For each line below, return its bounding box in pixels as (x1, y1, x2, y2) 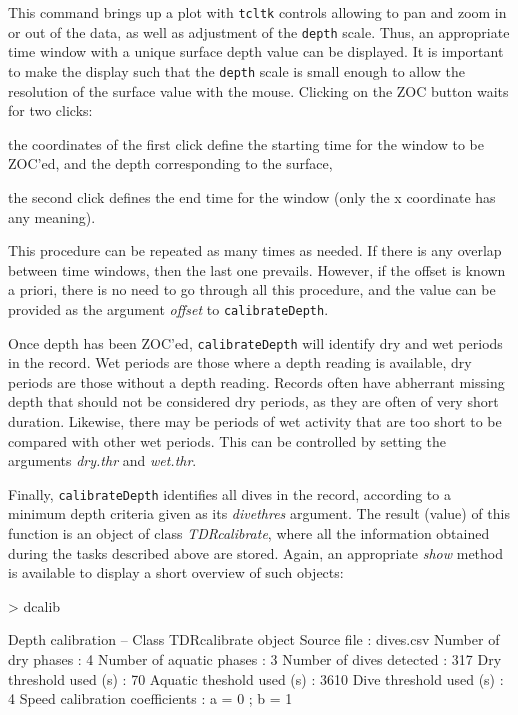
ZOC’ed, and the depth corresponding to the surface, (8, 153, 333, 174)
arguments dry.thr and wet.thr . (8, 450, 197, 471)
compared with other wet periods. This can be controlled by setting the (8, 430, 446, 451)
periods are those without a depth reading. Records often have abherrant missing (8, 371, 505, 392)
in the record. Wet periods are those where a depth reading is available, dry (8, 352, 472, 373)
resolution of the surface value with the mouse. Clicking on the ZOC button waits (8, 80, 509, 101)
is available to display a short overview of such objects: (8, 562, 344, 583)
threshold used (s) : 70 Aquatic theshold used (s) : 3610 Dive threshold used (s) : (8, 668, 504, 689)
